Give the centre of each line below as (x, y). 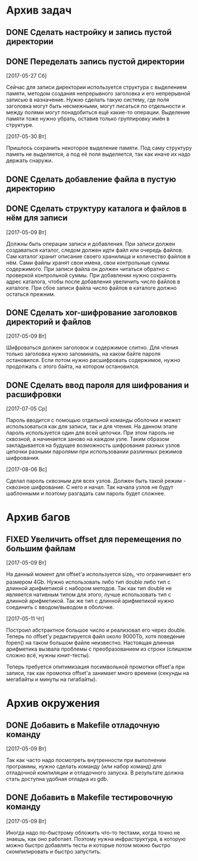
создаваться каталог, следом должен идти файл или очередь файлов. (95, 250)
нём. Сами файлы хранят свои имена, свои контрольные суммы (88, 263)
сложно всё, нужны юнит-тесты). (48, 655)
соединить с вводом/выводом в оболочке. (60, 607)
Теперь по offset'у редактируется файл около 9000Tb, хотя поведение (96, 636)
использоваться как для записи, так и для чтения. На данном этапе (92, 427)
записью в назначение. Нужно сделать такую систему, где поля (88, 100)
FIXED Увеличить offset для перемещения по (94, 539)
